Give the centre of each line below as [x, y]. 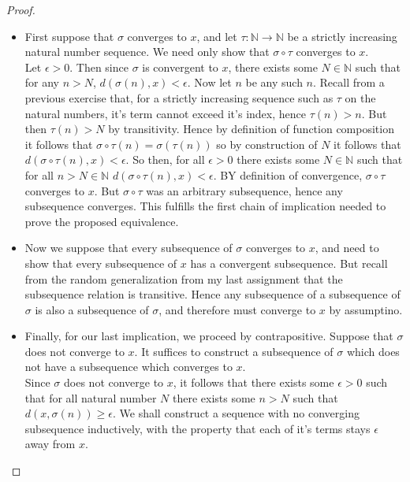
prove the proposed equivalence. [102, 221]
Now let [213, 82]
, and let [217, 36]
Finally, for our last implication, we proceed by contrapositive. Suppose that [209, 336]
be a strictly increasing [342, 36]
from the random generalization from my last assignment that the [184, 278]
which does [373, 351]
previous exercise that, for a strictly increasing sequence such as [179, 97]
